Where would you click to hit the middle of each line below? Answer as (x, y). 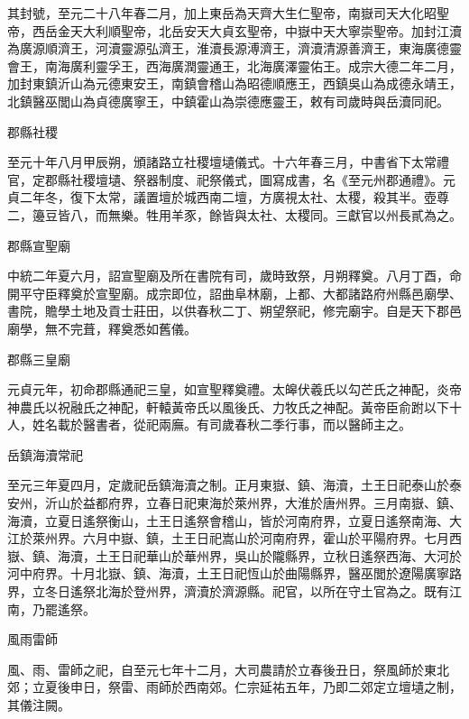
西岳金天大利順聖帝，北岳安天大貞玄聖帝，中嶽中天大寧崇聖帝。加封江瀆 (247, 30)
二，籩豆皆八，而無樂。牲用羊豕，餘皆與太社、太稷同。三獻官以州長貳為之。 (234, 214)
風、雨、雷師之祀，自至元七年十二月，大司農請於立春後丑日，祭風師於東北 (228, 669)
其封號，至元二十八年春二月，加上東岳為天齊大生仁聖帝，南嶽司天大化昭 (222, 13)
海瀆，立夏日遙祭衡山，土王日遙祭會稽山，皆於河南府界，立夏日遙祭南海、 (228, 520)
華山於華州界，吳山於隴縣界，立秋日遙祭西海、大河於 (303, 555)
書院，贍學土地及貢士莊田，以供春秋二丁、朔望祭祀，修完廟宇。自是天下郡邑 (234, 311)
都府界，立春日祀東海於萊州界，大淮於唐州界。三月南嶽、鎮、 (278, 503)
